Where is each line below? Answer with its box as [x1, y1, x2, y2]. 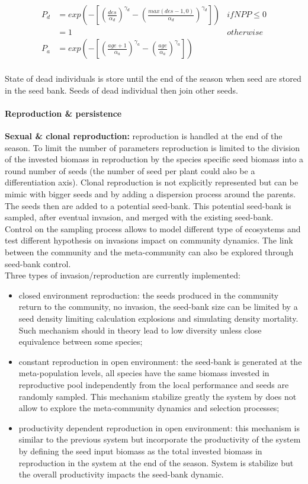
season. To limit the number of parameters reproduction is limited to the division [5, 141, 300, 153]
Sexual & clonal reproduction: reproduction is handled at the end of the [5, 130, 283, 142]
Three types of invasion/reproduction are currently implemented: [5, 269, 240, 281]
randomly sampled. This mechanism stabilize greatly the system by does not [18, 390, 297, 402]
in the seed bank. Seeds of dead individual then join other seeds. [5, 84, 238, 96]
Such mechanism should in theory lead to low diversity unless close [18, 323, 262, 336]
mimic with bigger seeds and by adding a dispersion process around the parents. [5, 188, 296, 200]
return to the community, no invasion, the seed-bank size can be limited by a [18, 300, 298, 313]
